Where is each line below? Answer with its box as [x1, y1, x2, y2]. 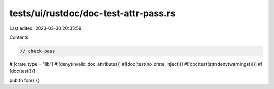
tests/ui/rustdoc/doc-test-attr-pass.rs [9, 8, 176, 19]
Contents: [9, 34, 30, 40]
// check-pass [20, 48, 55, 54]
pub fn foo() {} [9, 77, 40, 83]
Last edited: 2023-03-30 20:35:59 [9, 25, 82, 31]
